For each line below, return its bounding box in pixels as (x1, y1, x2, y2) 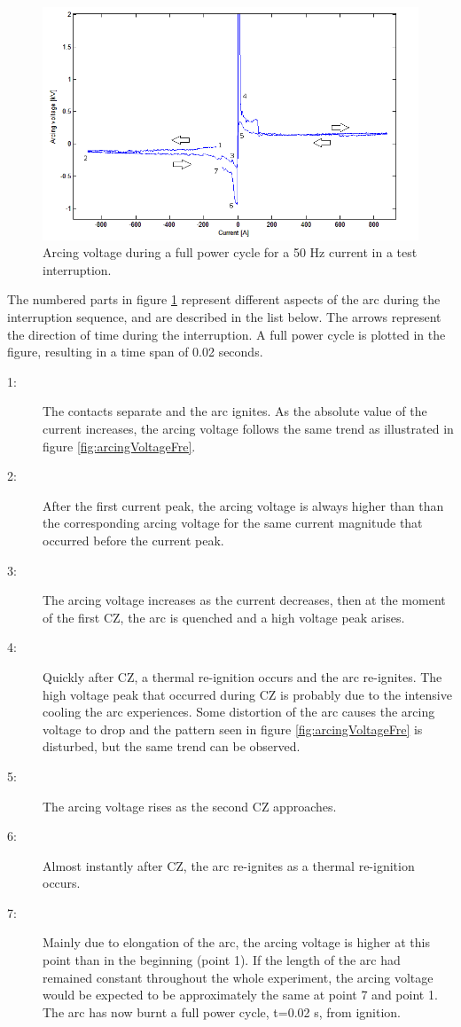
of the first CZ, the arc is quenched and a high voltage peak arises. (43, 608, 405, 626)
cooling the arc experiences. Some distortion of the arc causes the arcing (43, 702, 435, 721)
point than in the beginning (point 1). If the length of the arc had (43, 951, 401, 969)
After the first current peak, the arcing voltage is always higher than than (43, 496, 444, 514)
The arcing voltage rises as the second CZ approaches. (43, 796, 337, 815)
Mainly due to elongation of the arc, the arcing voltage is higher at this (43, 933, 431, 952)
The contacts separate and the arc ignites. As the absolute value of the (43, 402, 427, 420)
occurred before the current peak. (43, 530, 224, 549)
